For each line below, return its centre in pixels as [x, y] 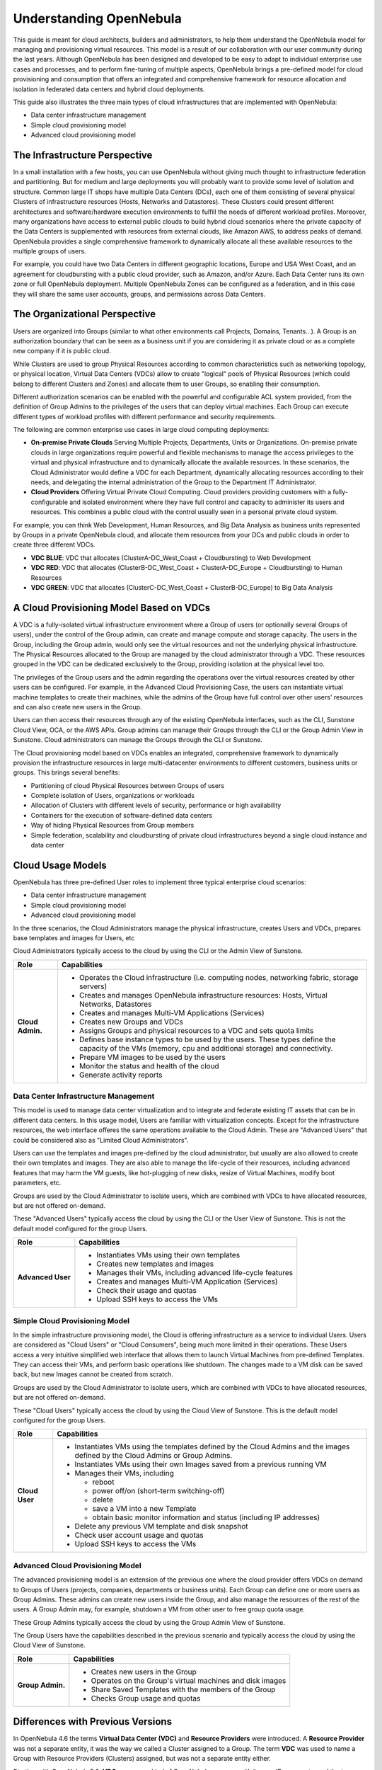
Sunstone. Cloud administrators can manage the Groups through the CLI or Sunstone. [138, 740]
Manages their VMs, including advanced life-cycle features [195, 1273]
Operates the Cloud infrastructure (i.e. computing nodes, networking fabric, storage [219, 977]
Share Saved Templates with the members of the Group [183, 1689]
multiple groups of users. [50, 251]
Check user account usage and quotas [139, 1535]
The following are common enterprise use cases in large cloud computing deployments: [141, 430]
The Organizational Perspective [84, 314]
